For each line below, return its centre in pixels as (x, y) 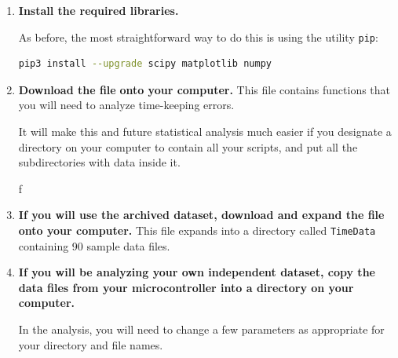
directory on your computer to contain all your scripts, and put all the (188, 146)
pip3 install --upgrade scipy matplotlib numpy (145, 64)
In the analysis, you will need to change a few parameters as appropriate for (201, 329)
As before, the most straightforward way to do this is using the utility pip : (198, 37)
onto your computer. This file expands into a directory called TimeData (197, 230)
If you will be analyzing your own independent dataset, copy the (197, 272)
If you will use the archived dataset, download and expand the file (201, 215)
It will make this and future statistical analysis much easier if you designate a (205, 132)
